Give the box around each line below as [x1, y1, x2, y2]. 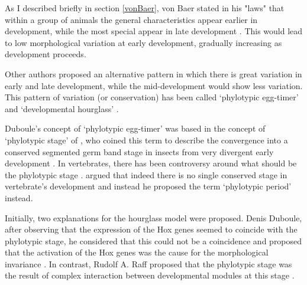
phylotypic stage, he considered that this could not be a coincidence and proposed [5, 234, 302, 247]
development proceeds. [5, 48, 86, 60]
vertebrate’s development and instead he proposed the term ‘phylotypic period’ [5, 180, 292, 192]
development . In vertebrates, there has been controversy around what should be [5, 157, 297, 169]
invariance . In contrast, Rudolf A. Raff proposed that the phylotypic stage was [5, 257, 292, 270]
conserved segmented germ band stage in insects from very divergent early [5, 145, 274, 158]
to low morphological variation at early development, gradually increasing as [5, 36, 282, 48]
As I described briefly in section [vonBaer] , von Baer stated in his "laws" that [5, 2, 285, 14]
